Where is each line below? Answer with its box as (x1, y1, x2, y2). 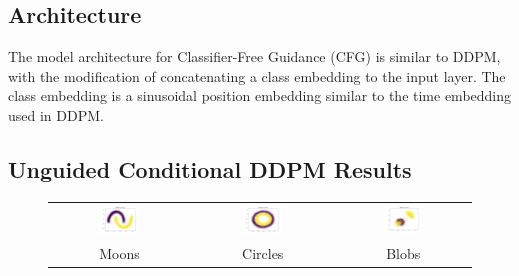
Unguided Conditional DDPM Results (8, 153, 412, 184)
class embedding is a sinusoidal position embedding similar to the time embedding (8, 85, 512, 106)
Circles (242, 242, 284, 263)
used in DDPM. (8, 104, 104, 125)
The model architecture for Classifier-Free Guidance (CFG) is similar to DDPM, (8, 46, 501, 67)
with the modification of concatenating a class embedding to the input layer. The (8, 65, 506, 86)
